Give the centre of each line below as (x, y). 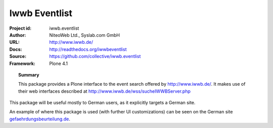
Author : (18, 35)
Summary (29, 75)
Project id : (20, 28)
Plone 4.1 (59, 63)
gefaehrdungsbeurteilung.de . (40, 119)
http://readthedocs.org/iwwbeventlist (88, 49)
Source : (18, 56)
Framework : (22, 63)
